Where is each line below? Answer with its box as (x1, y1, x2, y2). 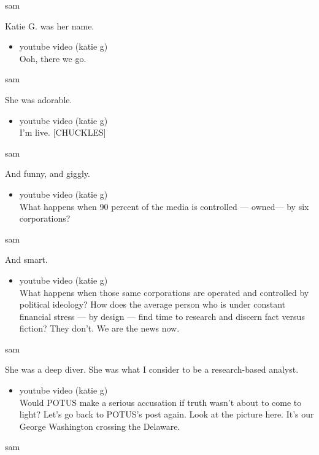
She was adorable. (5, 93, 72, 106)
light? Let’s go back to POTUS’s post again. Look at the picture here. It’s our (19, 408, 314, 421)
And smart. (5, 253, 48, 266)
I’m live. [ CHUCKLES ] (19, 126, 106, 139)
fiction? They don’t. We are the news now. (19, 322, 180, 335)
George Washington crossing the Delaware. (19, 419, 180, 432)
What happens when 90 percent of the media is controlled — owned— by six (19, 200, 309, 212)
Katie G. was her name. (5, 19, 94, 32)
